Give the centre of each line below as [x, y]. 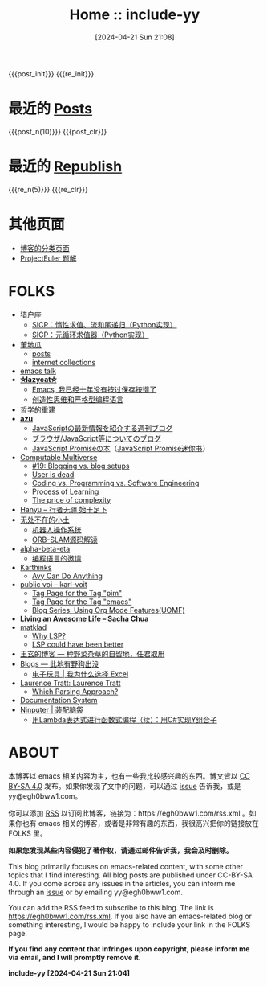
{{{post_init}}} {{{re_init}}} [51, 73]
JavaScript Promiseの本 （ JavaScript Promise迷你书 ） [121, 448]
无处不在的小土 [44, 520]
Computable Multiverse [59, 457]
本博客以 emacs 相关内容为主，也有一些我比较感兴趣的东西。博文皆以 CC [129, 776]
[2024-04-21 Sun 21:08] [135, 37]
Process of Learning [65, 491]
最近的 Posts [51, 109]
